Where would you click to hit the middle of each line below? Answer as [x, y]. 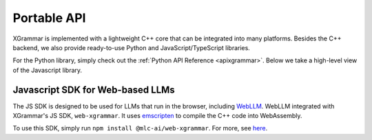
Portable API [49, 18]
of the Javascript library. [48, 70]
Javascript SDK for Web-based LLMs [94, 90]
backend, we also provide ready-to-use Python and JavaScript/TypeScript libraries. [132, 47]
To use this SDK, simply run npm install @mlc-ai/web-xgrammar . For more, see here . [140, 128]
